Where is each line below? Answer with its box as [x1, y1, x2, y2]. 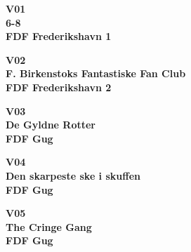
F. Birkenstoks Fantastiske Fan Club [6, 66, 186, 81]
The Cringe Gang [6, 219, 92, 234]
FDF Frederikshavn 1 [6, 29, 112, 44]
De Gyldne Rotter [6, 117, 96, 132]
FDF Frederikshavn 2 [6, 79, 112, 94]
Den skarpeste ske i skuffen [6, 168, 140, 183]
